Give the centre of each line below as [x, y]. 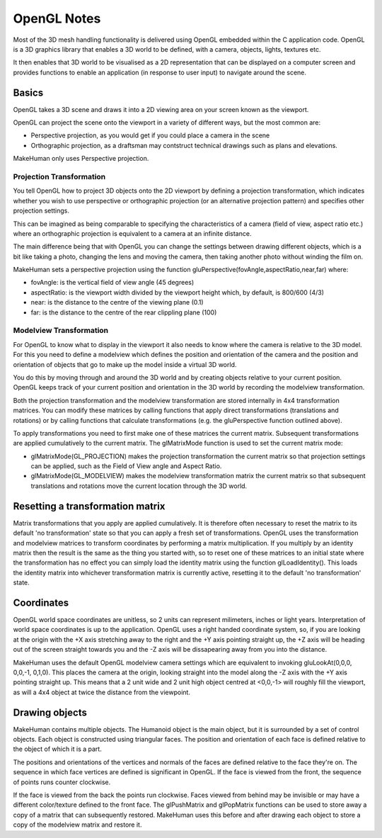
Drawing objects [50, 712]
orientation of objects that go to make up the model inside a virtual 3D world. [125, 364]
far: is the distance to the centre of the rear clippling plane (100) [124, 312]
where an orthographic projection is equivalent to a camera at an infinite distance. [132, 233]
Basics [28, 92]
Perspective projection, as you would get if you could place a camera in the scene [150, 135]
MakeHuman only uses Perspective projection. [81, 159]
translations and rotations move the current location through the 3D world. [139, 486]
